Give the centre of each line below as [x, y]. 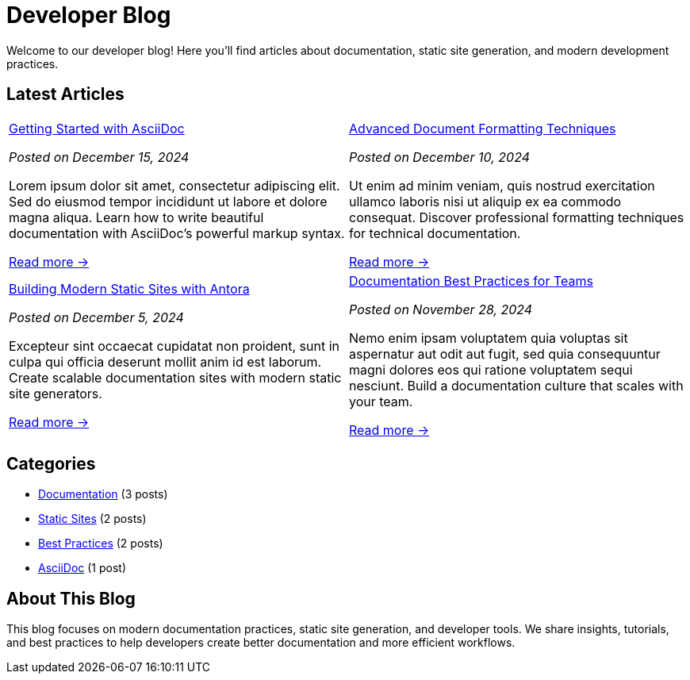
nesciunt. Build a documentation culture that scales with [516, 385]
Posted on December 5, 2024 [96, 317]
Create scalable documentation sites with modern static [175, 377]
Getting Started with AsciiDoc [97, 128]
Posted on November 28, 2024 [441, 309]
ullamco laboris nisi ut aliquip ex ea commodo [485, 201]
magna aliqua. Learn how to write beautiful [136, 217]
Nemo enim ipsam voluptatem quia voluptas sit [489, 338]
